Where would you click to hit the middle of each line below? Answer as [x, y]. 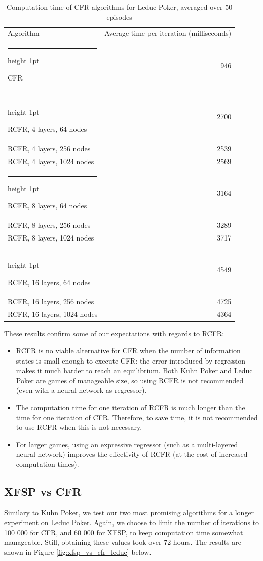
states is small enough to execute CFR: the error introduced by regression [130, 360]
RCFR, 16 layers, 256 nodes [51, 302]
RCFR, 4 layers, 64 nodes [47, 129]
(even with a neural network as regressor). [81, 390]
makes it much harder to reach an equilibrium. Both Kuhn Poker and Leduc [134, 370]
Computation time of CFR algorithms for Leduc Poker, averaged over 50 [120, 7]
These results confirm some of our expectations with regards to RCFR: [114, 333]
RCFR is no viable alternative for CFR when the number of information [128, 350]
